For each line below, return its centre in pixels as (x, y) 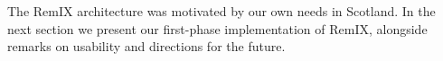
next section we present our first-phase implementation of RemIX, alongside (217, 28)
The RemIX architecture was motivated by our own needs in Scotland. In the (221, 11)
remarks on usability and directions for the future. (146, 46)
